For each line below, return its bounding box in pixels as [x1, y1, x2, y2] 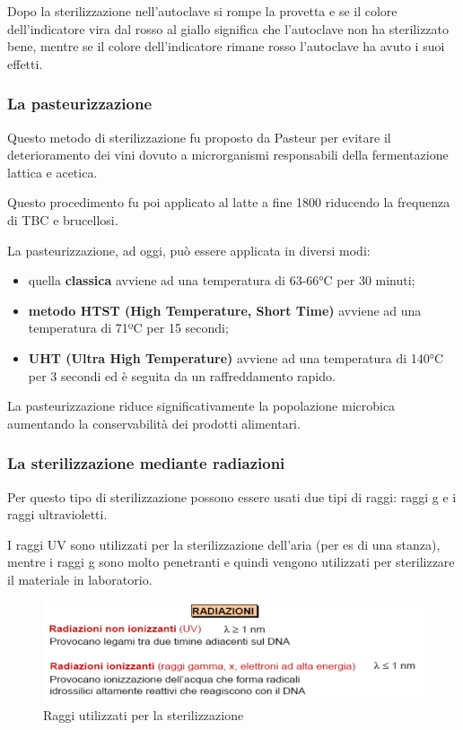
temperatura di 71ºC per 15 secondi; [28, 318, 229, 337]
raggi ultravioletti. [7, 505, 108, 524]
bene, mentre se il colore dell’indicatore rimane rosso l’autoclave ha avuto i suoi [7, 37, 445, 56]
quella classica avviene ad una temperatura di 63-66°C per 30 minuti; [28, 271, 415, 290]
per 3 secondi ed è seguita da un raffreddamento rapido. [28, 366, 336, 385]
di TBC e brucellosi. [7, 210, 118, 229]
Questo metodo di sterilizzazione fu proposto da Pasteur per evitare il [7, 127, 391, 146]
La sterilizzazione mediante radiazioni [7, 452, 285, 474]
